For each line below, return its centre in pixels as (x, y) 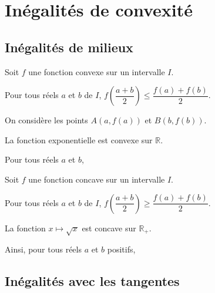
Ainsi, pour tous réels (43, 249)
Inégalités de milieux (69, 47)
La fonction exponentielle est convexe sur (79, 139)
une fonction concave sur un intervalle (97, 179)
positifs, (121, 249)
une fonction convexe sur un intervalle (97, 71)
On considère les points (46, 120)
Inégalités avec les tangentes (92, 281)
